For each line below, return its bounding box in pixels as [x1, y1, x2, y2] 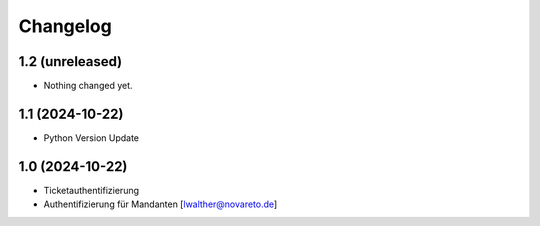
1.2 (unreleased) [18, 53, 123, 70]
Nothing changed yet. [43, 80, 134, 92]
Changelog [18, 15, 112, 37]
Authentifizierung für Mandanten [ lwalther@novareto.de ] [43, 198, 278, 210]
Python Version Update [43, 131, 140, 144]
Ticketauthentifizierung [43, 184, 140, 196]
